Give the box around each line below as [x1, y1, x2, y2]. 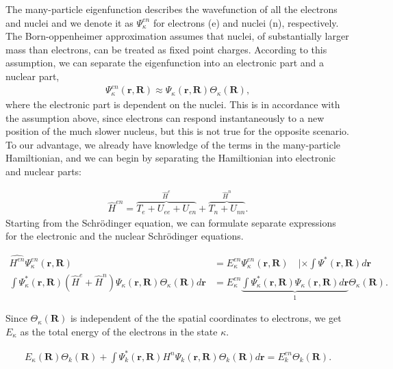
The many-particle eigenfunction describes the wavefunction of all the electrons [5, 2, 338, 16]
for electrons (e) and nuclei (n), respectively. [153, 15, 339, 29]
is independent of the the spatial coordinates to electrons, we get [70, 311, 342, 325]
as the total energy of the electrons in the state [20, 324, 218, 338]
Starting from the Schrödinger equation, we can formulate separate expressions [5, 215, 336, 229]
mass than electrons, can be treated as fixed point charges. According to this [5, 42, 327, 56]
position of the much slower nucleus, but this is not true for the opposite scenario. [5, 124, 349, 138]
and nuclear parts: [5, 164, 82, 179]
